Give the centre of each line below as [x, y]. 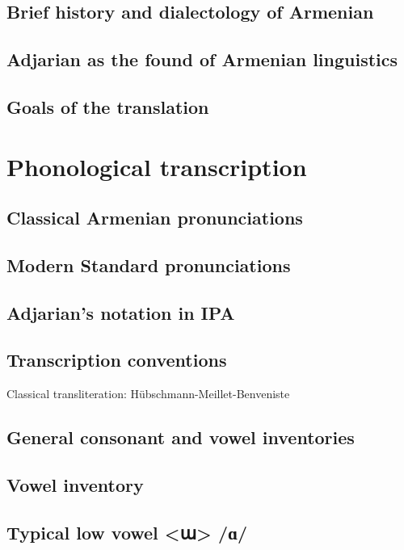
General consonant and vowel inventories [181, 437]
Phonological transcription [157, 166]
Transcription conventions [117, 360]
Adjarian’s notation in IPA [121, 312]
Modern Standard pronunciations [149, 265]
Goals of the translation [108, 106]
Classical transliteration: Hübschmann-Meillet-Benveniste [148, 394]
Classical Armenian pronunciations [155, 218]
